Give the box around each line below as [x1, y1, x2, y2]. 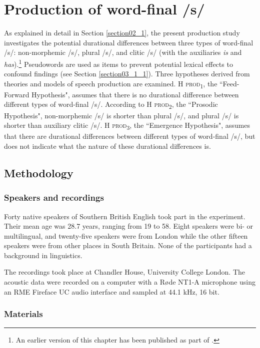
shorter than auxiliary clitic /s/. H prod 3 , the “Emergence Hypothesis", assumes [4, 120, 250, 131]
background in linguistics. [4, 250, 82, 260]
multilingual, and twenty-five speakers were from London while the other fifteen [4, 230, 248, 241]
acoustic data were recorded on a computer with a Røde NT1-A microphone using [4, 277, 255, 287]
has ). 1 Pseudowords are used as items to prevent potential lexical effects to [4, 57, 233, 69]
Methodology [4, 165, 73, 180]
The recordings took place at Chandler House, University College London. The [4, 267, 245, 277]
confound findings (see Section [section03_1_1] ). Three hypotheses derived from [4, 68, 250, 79]
